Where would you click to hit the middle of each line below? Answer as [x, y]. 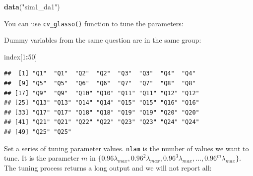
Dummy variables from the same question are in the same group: [103, 40]
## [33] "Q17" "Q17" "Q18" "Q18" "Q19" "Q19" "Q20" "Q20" [102, 112]
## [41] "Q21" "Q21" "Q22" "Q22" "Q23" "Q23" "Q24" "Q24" [102, 122]
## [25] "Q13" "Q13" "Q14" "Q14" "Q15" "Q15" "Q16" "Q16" [102, 103]
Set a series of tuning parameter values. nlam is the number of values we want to [126, 148]
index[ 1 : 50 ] [21, 56]
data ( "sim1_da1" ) [32, 6]
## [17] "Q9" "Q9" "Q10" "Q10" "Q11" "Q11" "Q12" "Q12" [102, 93]
